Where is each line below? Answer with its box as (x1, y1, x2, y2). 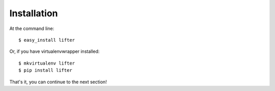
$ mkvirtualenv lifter (18, 60, 75, 66)
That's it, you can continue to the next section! (9, 79, 107, 85)
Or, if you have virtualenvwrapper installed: (9, 48, 100, 54)
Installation (9, 8, 58, 19)
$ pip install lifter (18, 68, 72, 73)
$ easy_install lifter (18, 37, 75, 43)
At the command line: (9, 25, 54, 32)
